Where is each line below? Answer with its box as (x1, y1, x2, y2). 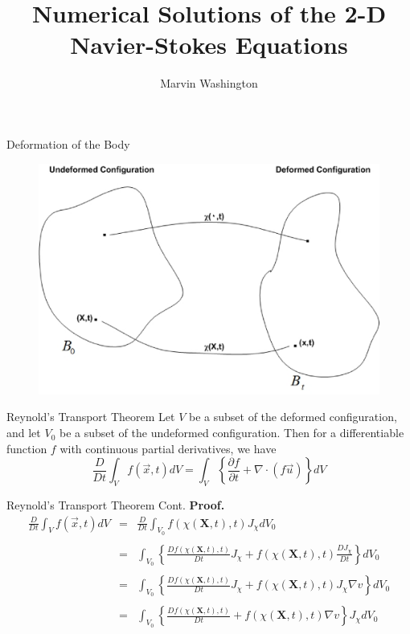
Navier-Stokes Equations (70, 28, 348, 61)
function (6, 440, 47, 456)
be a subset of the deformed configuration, (189, 408, 397, 425)
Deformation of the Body (6, 135, 130, 152)
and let (6, 424, 41, 441)
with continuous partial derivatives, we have (59, 440, 277, 456)
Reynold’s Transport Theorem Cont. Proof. (6, 497, 225, 513)
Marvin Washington (160, 75, 258, 92)
